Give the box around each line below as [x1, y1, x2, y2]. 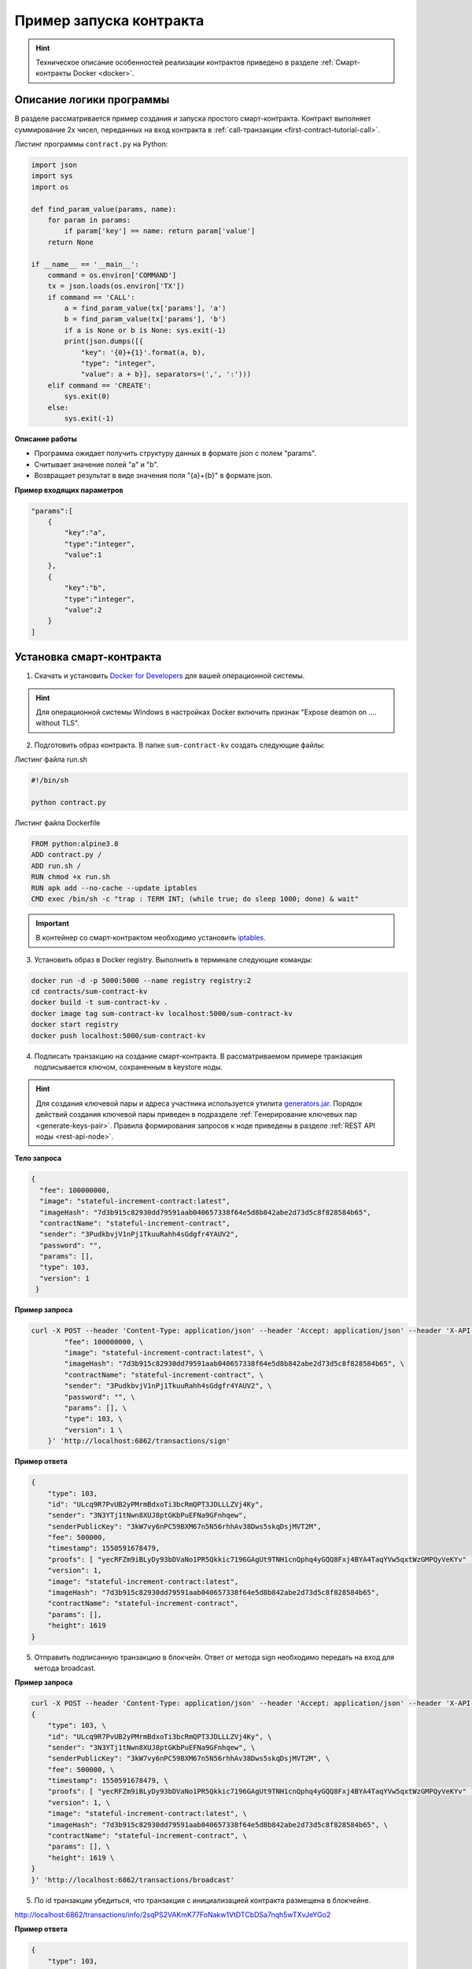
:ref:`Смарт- [319, 57, 361, 67]
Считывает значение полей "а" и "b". [34, 459, 159, 469]
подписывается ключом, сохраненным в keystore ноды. [34, 1062, 223, 1072]
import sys [31, 172, 73, 180]
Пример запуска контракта [14, 12, 205, 29]
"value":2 [64, 606, 102, 614]
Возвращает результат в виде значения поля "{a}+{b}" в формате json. [34, 471, 273, 480]
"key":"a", [64, 528, 106, 537]
